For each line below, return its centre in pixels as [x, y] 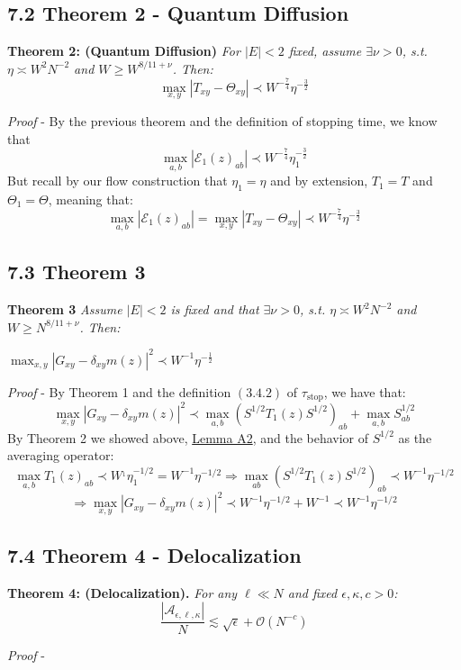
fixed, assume [325, 51]
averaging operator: [61, 455]
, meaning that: [90, 199]
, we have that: [365, 391]
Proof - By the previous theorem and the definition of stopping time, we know [222, 120]
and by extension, [319, 181]
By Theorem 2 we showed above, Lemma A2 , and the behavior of [188, 437]
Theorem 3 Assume [65, 309]
